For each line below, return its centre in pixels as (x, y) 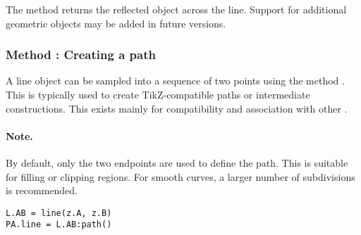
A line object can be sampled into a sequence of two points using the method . (175, 81)
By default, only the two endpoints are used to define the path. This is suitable (177, 162)
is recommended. (42, 190)
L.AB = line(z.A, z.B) (59, 213)
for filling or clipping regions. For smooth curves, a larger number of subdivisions (180, 176)
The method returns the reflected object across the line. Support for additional (176, 9)
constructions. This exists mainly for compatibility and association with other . (177, 108)
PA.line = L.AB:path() (59, 225)
